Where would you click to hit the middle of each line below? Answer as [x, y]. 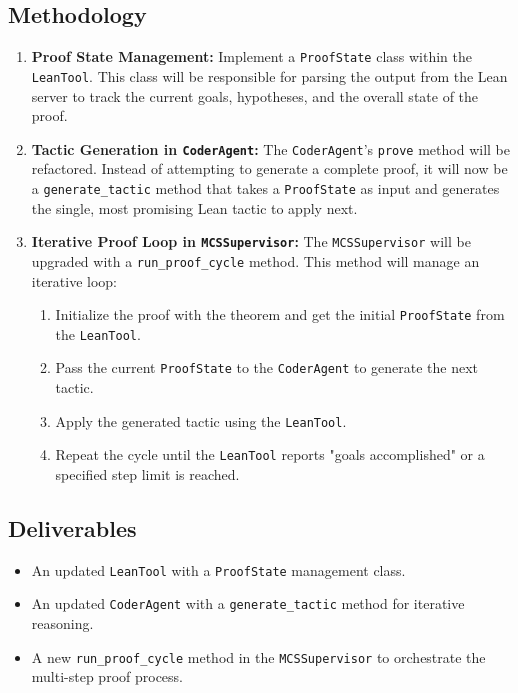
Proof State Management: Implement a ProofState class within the [252, 56]
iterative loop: [74, 280]
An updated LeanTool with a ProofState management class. [218, 569]
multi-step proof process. [107, 676]
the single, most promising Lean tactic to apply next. [194, 207]
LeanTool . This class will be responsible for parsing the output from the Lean [269, 75]
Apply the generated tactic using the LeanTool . [201, 420]
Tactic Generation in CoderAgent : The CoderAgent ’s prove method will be [270, 148]
